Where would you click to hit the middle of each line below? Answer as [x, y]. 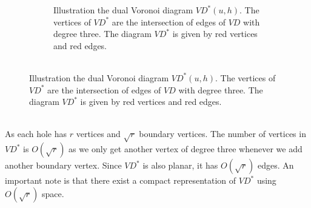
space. [53, 193]
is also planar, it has [180, 165]
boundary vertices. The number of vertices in [222, 134]
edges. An [276, 165]
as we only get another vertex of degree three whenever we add [186, 149]
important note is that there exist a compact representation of [121, 180]
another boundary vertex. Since [63, 165]
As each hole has [36, 134]
